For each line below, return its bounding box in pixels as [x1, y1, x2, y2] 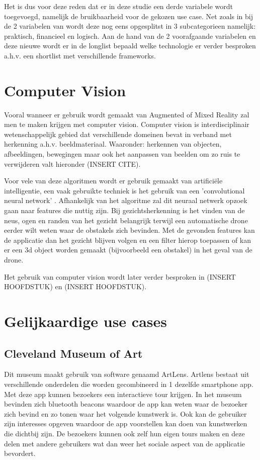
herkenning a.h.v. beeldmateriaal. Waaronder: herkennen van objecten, [4, 139, 222, 149]
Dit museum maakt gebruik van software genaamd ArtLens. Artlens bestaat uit [4, 369, 249, 379]
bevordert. [4, 448, 36, 458]
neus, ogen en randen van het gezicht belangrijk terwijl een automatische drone [4, 215, 248, 225]
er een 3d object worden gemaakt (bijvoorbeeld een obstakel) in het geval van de [4, 244, 252, 255]
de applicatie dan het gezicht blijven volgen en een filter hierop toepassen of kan [4, 234, 251, 245]
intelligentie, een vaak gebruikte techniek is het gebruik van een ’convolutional [4, 185, 245, 195]
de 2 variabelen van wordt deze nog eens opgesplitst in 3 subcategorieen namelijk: [4, 21, 256, 31]
